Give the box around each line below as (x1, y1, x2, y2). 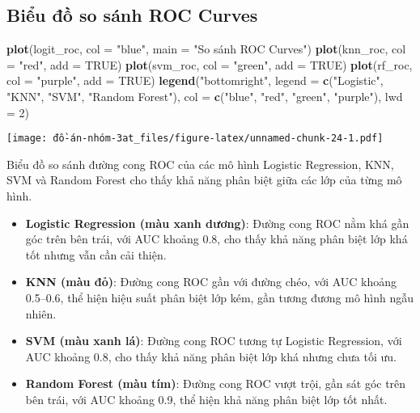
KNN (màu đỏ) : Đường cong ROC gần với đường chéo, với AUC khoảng (25, 273, 397, 290)
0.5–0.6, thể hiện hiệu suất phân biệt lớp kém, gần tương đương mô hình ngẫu (25, 289, 414, 306)
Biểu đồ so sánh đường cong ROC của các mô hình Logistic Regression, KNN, (6, 155, 394, 172)
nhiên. (25, 305, 57, 322)
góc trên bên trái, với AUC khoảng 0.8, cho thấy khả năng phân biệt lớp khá (25, 230, 408, 247)
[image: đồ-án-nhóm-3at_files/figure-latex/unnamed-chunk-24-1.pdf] (6, 133, 384, 145)
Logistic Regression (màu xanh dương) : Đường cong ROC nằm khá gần (25, 214, 409, 231)
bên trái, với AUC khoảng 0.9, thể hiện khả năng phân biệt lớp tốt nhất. (25, 390, 388, 407)
